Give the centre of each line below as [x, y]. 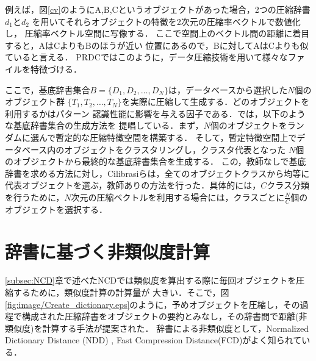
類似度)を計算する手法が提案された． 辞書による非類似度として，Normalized [157, 328]
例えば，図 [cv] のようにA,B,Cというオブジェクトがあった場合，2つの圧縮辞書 [158, 9]
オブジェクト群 [35, 102]
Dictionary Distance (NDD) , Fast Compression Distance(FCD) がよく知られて [153, 340]
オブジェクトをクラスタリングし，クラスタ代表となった [175, 149]
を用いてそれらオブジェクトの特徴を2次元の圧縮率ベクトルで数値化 [166, 21]
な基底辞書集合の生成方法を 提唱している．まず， [104, 125]
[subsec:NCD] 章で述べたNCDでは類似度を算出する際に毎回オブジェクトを [151, 280]
